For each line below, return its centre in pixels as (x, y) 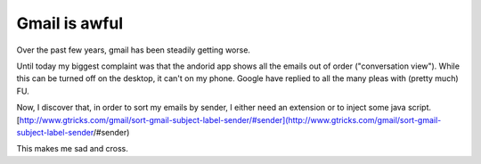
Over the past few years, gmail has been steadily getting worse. (134, 50)
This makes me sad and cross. (73, 149)
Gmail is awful (70, 23)
